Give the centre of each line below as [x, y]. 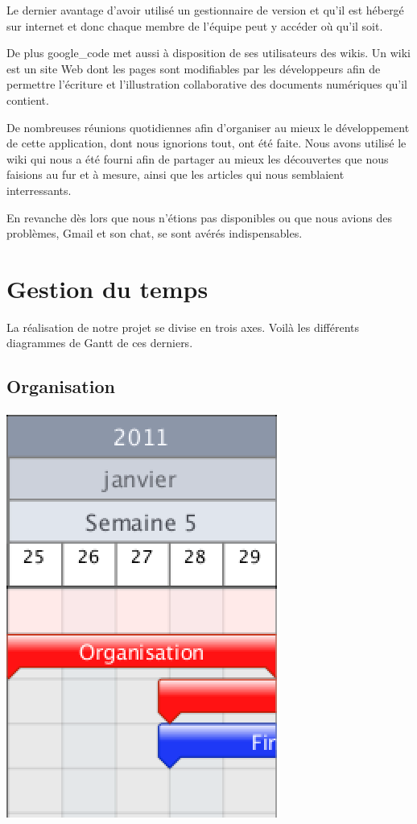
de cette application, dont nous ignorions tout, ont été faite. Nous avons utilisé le [206, 143]
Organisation [61, 386]
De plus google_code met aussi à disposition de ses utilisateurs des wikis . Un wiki [208, 53]
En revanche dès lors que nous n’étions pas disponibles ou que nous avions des [199, 217]
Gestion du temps [107, 288]
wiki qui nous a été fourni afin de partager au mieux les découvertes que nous [198, 158]
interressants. [39, 190]
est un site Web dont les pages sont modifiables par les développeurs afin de [194, 68]
